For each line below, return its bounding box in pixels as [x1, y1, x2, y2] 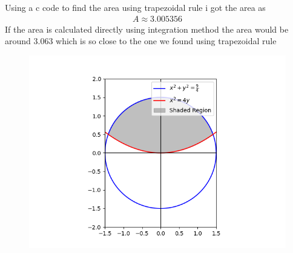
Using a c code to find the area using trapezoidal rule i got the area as [5, 1, 266, 13]
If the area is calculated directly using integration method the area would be [5, 22, 289, 35]
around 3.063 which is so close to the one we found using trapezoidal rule [5, 34, 277, 47]
